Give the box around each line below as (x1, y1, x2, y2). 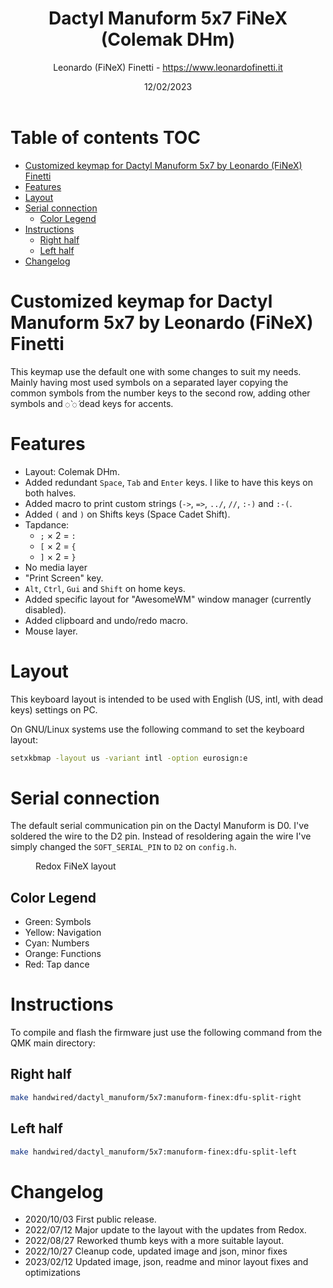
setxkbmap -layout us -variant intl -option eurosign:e (10, 753, 248, 763)
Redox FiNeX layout (35, 860, 117, 872)
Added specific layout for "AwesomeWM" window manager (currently (24, 593, 312, 605)
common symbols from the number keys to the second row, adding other (10, 387, 311, 399)
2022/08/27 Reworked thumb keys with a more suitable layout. (24, 1235, 285, 1247)
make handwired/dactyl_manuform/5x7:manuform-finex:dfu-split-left (10, 1147, 298, 1157)
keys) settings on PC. (10, 703, 98, 716)
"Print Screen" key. (24, 572, 104, 584)
